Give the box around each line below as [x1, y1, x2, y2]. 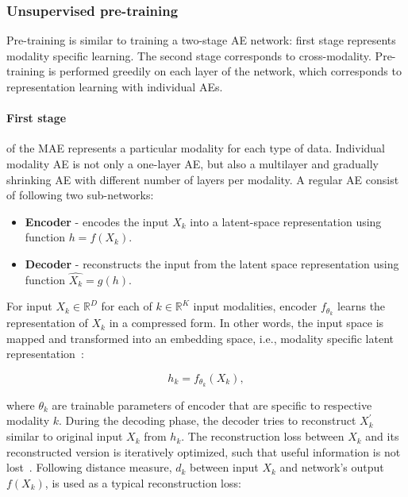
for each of [101, 298, 152, 314]
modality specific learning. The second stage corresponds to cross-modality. [6, 47, 371, 64]
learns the [337, 298, 386, 314]
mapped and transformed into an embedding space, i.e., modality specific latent [6, 329, 394, 346]
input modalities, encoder [193, 298, 318, 314]
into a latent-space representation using [190, 213, 382, 229]
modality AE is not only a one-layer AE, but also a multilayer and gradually [6, 155, 379, 171]
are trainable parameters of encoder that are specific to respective [52, 396, 372, 413]
